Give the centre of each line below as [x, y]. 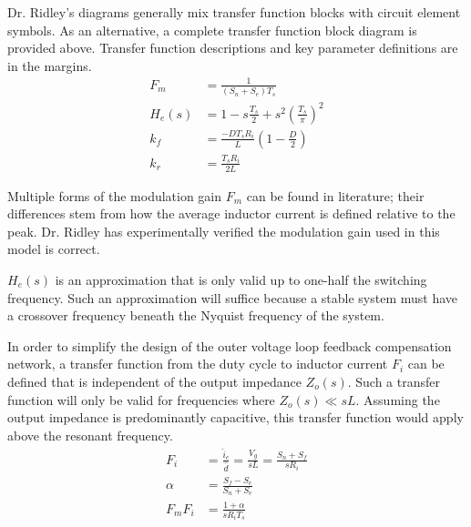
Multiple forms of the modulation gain [115, 195]
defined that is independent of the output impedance [154, 381]
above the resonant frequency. [90, 435]
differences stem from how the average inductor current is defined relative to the [231, 213]
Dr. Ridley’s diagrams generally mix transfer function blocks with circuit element [234, 12]
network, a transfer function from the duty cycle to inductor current [198, 364]
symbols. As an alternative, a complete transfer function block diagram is [212, 30]
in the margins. [50, 65]
